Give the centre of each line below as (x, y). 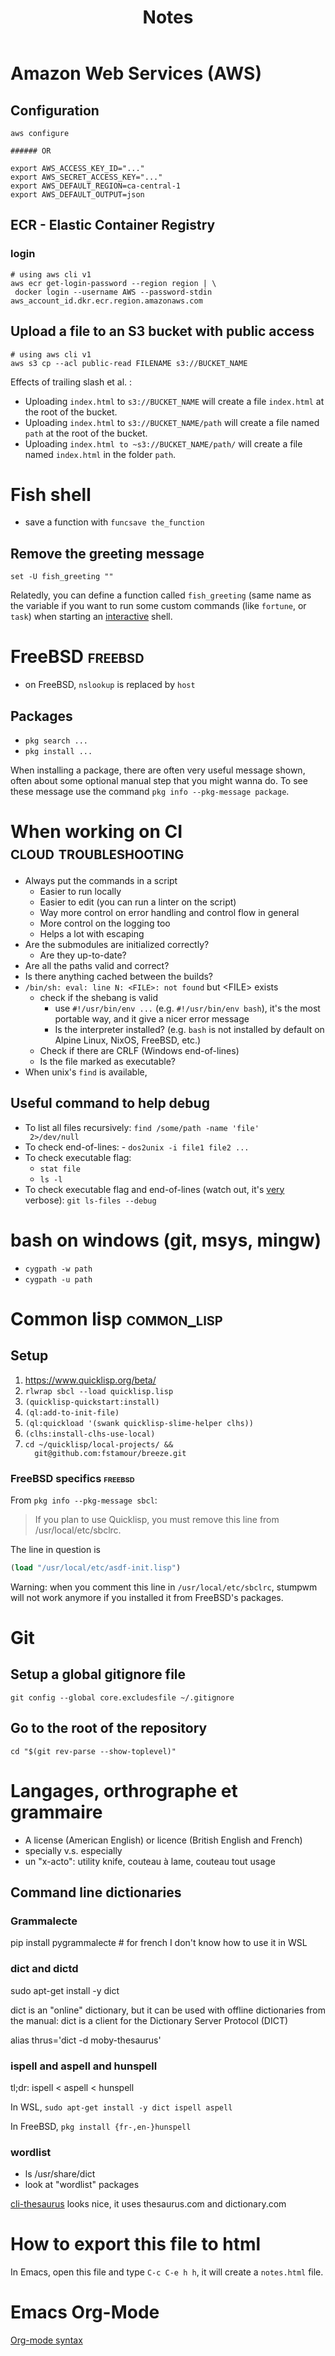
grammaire (56, 1812)
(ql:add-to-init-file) (72, 1412)
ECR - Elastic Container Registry (113, 225)
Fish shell (51, 494)
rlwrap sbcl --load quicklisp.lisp (99, 1391)
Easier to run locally (80, 891)
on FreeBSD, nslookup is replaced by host (110, 685)
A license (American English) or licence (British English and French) (163, 1840)
